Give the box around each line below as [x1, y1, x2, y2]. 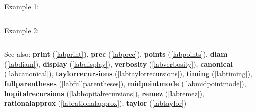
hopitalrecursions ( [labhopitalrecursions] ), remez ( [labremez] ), [4, 88, 204, 98]
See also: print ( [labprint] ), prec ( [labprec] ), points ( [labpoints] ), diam [4, 49, 228, 59]
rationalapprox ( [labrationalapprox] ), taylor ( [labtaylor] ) [4, 98, 187, 108]
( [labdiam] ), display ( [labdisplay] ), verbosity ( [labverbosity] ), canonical [4, 58, 233, 69]
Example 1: [4, 1, 39, 11]
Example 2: [4, 25, 39, 35]
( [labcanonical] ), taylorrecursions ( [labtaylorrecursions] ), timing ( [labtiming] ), [4, 68, 252, 79]
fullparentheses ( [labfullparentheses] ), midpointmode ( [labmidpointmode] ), [4, 78, 246, 88]
